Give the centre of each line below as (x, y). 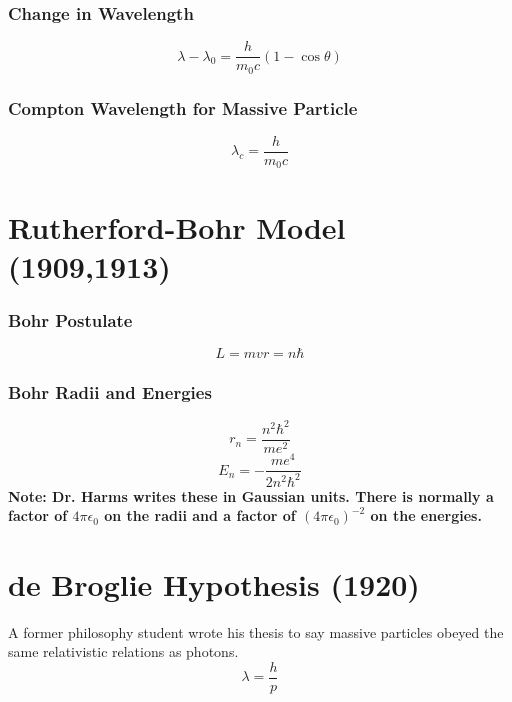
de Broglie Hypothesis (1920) (214, 583)
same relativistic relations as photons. (123, 651)
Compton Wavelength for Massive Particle (183, 107)
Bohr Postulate (70, 319)
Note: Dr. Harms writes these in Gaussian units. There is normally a (251, 495)
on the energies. (426, 515)
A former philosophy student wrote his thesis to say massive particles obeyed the (256, 631)
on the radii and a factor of (200, 515)
